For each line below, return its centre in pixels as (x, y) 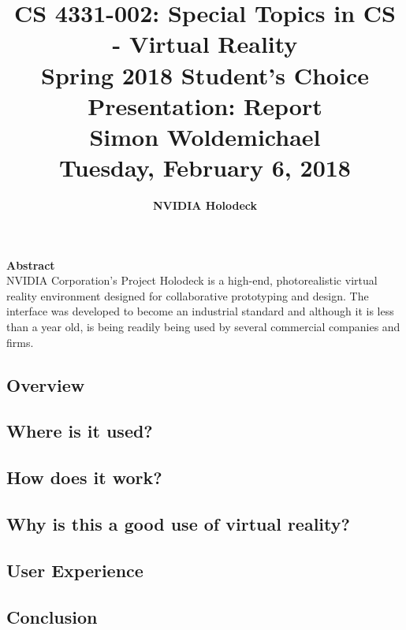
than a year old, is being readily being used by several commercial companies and (203, 327)
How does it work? (84, 477)
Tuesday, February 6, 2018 (205, 168)
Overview (46, 384)
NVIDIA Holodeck (205, 205)
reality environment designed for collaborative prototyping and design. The (188, 295)
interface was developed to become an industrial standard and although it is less (200, 311)
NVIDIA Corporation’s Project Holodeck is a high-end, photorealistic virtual (192, 280)
